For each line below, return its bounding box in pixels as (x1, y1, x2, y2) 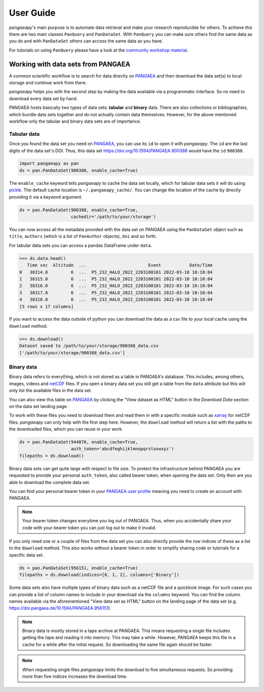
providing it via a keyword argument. (9, 194, 83, 200)
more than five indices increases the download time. (22, 673, 128, 679)
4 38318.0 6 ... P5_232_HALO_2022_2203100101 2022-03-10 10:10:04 (19, 297, 213, 303)
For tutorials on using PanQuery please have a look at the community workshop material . (9, 47, 189, 53)
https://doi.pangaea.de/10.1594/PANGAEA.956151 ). (9, 605, 111, 611)
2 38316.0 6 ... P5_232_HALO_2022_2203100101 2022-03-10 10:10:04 (19, 283, 213, 289)
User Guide (9, 7, 56, 18)
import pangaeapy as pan (19, 161, 79, 166)
